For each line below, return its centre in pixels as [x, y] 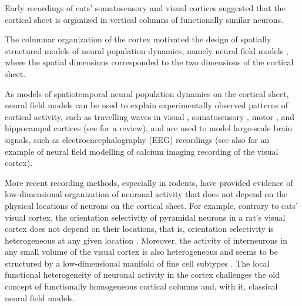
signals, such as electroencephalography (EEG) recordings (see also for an [137, 139]
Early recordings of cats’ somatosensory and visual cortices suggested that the [145, 8]
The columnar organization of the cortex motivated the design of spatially [138, 39]
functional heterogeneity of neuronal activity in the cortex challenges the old [142, 275]
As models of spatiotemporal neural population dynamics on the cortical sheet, [147, 93]
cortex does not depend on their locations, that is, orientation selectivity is [139, 229]
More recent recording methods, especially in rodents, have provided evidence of [149, 182]
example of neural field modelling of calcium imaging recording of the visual [142, 151]
